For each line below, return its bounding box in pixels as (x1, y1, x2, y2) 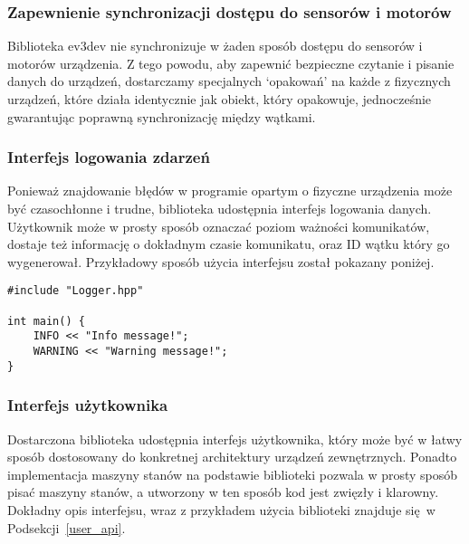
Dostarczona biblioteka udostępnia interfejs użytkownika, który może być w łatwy (7, 429, 463, 448)
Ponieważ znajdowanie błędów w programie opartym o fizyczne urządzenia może (7, 181, 453, 200)
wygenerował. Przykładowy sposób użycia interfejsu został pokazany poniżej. (7, 252, 435, 271)
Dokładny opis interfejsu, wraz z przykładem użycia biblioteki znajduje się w (7, 500, 435, 519)
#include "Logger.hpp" (7, 284, 144, 298)
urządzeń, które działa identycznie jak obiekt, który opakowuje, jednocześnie (7, 90, 432, 108)
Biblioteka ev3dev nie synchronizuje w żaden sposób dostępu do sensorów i (7, 36, 423, 55)
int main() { (7, 314, 85, 328)
